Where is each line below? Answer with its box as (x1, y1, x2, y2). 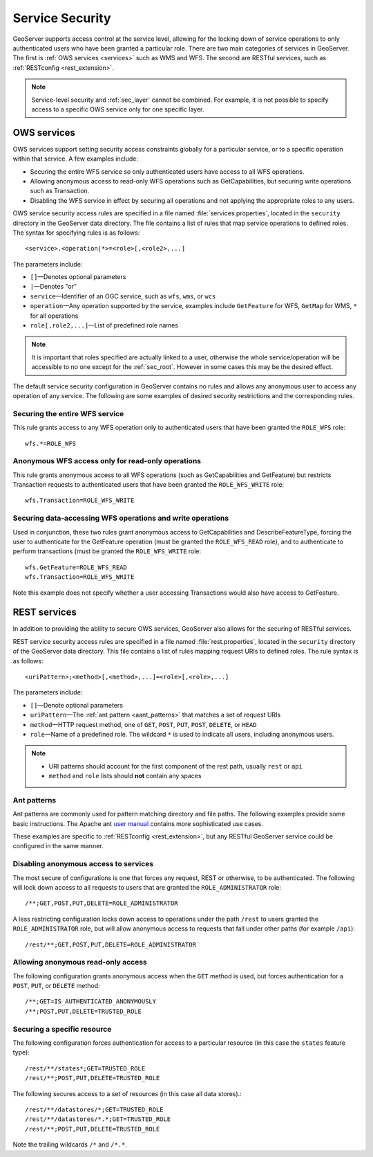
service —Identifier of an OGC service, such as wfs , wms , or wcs (30, 292, 216, 301)
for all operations (30, 312, 79, 320)
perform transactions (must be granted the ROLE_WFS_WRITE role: (12, 547, 202, 555)
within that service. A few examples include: (12, 154, 138, 163)
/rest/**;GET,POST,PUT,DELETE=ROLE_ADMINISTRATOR (25, 940, 197, 949)
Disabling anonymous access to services (12, 859, 154, 869)
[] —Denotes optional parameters (30, 273, 126, 281)
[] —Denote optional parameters (30, 701, 124, 709)
